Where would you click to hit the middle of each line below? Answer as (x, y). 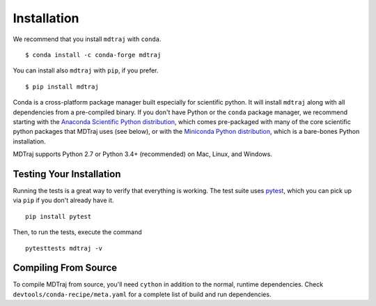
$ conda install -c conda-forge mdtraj (93, 55)
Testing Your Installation (67, 174)
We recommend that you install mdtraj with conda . (87, 39)
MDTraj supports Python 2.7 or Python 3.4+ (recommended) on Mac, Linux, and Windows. (143, 154)
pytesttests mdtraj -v (64, 248)
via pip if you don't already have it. (63, 200)
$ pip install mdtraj (62, 86)
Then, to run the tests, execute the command (77, 232)
